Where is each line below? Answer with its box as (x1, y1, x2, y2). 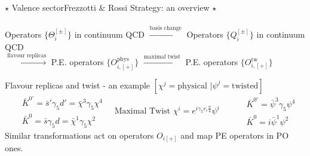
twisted (231, 81, 259, 90)
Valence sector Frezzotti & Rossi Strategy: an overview (11, 1, 210, 13)
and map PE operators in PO (180, 129, 289, 141)
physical (177, 81, 207, 90)
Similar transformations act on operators (5, 129, 154, 141)
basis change (149, 25, 182, 32)
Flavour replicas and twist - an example (5, 78, 151, 91)
